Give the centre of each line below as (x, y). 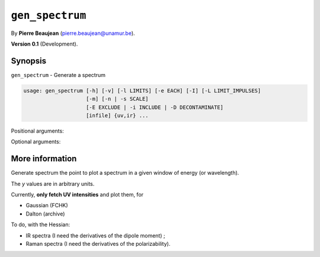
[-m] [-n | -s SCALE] (117, 99)
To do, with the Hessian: (41, 224)
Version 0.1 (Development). (44, 44)
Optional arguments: (36, 142)
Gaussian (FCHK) (47, 205)
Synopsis (29, 61)
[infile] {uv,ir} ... (117, 115)
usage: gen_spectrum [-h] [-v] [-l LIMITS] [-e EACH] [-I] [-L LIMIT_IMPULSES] (142, 91)
